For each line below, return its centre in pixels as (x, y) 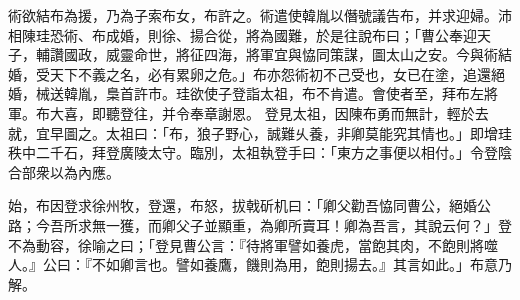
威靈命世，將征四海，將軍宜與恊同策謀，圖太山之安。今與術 (301, 54)
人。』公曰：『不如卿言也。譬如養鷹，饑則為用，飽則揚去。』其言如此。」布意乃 (260, 264)
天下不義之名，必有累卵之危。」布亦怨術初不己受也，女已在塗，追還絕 (277, 73)
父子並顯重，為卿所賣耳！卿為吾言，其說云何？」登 (343, 224)
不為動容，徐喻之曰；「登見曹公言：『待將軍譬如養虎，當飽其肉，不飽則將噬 (253, 244)
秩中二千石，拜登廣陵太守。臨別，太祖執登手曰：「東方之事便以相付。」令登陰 (260, 152)
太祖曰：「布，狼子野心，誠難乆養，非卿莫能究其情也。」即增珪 (308, 132)
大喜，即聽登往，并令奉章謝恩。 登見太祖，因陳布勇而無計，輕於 (262, 112)
